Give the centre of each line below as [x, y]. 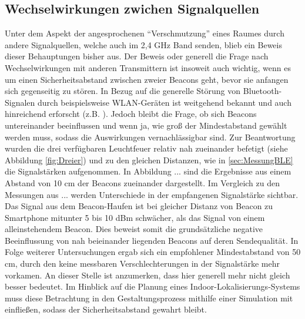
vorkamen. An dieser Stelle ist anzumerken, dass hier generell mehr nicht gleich [148, 275]
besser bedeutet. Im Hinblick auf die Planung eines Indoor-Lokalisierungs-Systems [152, 286]
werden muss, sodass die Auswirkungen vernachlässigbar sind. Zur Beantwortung [150, 137]
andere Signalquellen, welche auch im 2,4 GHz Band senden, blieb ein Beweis [143, 44]
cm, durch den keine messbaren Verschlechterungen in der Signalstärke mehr [143, 263]
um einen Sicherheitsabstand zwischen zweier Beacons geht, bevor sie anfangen [147, 79]
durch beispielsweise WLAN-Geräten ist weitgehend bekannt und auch [165, 102]
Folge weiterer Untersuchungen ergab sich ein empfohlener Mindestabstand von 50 [153, 252]
